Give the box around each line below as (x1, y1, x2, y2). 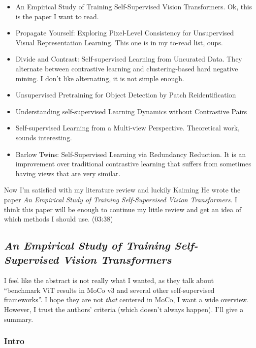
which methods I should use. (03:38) (4, 214, 113, 224)
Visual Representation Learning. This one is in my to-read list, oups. (15, 37, 223, 47)
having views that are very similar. (15, 168, 121, 178)
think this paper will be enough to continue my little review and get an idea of (4, 204, 242, 214)
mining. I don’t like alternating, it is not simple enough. (15, 73, 184, 83)
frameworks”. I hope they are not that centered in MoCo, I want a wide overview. (4, 294, 249, 305)
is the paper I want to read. (15, 11, 99, 21)
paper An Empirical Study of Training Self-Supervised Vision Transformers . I (4, 194, 237, 204)
